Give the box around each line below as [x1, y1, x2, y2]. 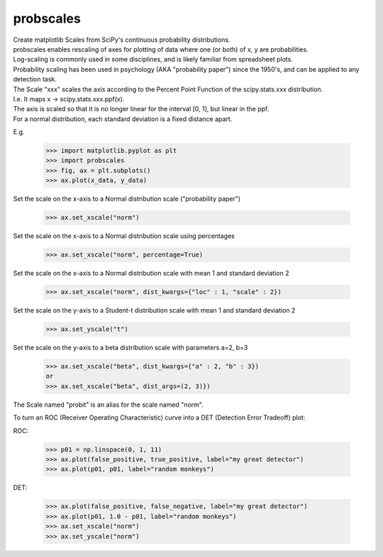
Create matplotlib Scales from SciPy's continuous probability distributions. [13, 35, 231, 44]
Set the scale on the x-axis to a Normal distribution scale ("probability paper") [13, 195, 241, 203]
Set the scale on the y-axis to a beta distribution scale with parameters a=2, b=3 [13, 344, 248, 352]
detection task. [13, 75, 57, 84]
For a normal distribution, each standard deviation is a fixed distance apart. [13, 114, 233, 123]
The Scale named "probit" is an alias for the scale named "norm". [13, 400, 204, 409]
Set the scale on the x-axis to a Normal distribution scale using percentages [13, 232, 235, 240]
